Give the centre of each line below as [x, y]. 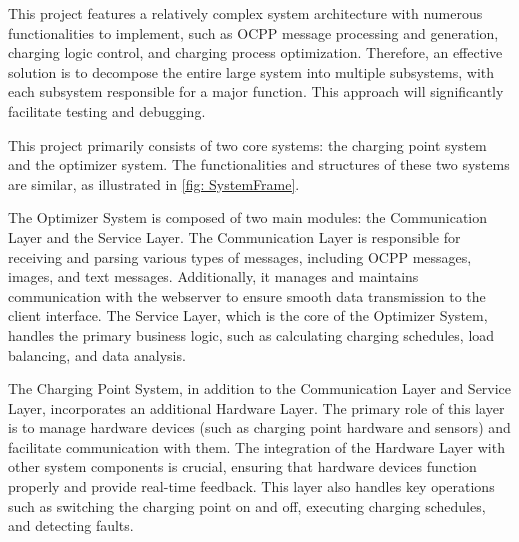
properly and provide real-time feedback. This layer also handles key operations [251, 486]
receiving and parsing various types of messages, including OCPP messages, [240, 256]
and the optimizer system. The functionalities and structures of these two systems [259, 164]
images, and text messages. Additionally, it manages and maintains [213, 276]
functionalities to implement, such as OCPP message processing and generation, [253, 32]
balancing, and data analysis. [97, 354]
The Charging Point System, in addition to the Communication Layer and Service [260, 388]
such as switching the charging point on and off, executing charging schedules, [247, 505]
